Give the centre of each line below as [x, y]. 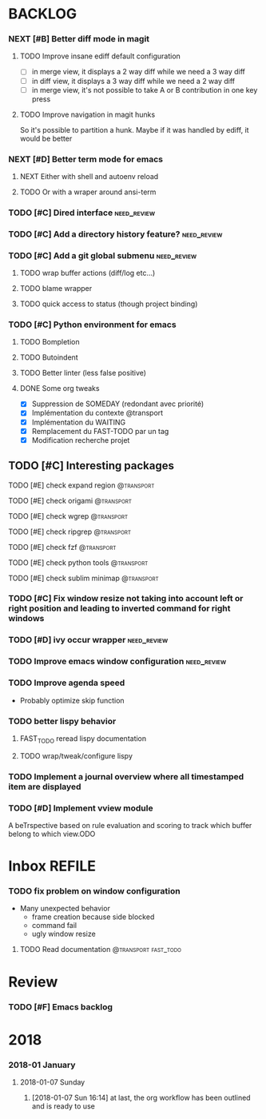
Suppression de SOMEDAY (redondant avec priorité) [118, 404]
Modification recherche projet [81, 440]
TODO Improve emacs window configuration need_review [117, 662]
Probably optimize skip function [72, 700]
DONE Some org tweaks [60, 388]
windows [26, 619]
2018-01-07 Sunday [52, 1082]
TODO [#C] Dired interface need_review [82, 213]
